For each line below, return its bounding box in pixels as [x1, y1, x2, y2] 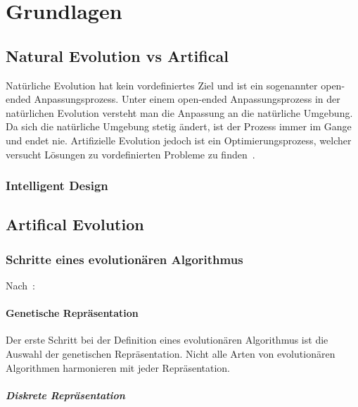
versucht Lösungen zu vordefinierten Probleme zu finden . [6, 146, 255, 161]
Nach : [6, 277, 36, 292]
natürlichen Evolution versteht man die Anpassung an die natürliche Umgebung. [6, 105, 353, 120]
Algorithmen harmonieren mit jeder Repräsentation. [6, 360, 230, 375]
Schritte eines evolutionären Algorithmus [6, 250, 243, 268]
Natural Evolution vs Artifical [6, 44, 229, 66]
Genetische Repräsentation [6, 306, 139, 320]
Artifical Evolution [6, 213, 144, 235]
